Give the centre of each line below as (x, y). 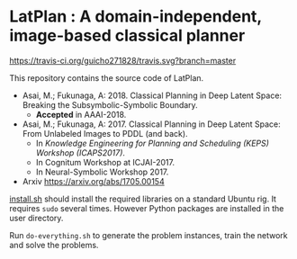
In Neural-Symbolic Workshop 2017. (102, 172)
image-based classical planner (127, 36)
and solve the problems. (54, 245)
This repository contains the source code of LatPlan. (107, 77)
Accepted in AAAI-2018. (81, 114)
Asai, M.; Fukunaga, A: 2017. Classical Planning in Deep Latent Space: (151, 124)
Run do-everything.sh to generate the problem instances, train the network (148, 235)
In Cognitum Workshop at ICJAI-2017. (105, 162)
